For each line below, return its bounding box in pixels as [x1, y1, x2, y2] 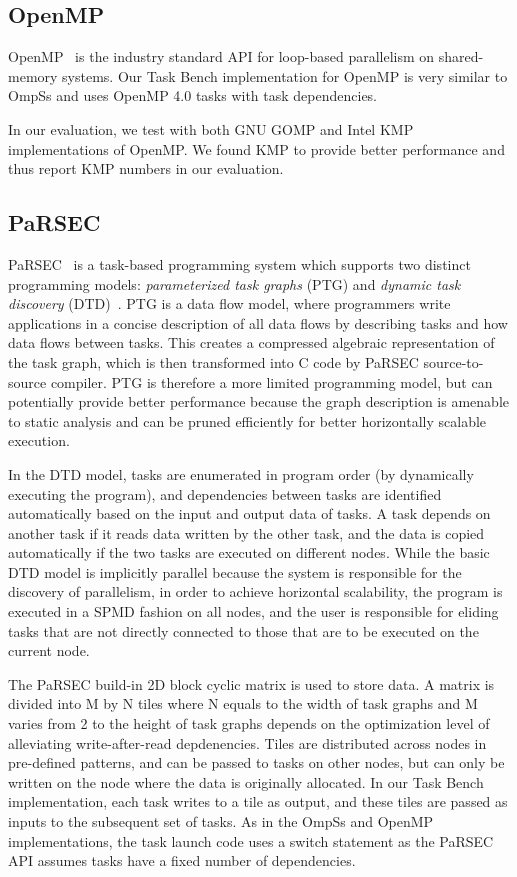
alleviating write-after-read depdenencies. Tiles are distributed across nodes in [8, 732, 487, 753]
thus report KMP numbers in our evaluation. [8, 158, 284, 179]
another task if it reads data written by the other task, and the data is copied [8, 522, 485, 543]
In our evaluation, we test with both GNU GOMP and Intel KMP [8, 118, 414, 139]
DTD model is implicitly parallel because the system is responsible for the [8, 561, 462, 582]
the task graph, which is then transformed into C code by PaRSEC [8, 351, 419, 372]
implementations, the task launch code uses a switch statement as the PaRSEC [8, 830, 494, 851]
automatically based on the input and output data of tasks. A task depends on [8, 503, 491, 524]
